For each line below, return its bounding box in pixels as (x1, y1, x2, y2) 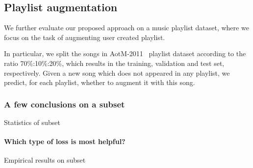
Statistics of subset (4, 117, 61, 127)
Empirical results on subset (4, 155, 86, 165)
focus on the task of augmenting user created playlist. (4, 32, 165, 42)
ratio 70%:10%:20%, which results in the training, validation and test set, (4, 58, 225, 68)
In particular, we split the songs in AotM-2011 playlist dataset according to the (4, 48, 246, 59)
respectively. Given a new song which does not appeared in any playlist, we (4, 67, 230, 78)
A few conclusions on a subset (4, 98, 125, 110)
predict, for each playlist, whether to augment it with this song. (4, 77, 195, 87)
